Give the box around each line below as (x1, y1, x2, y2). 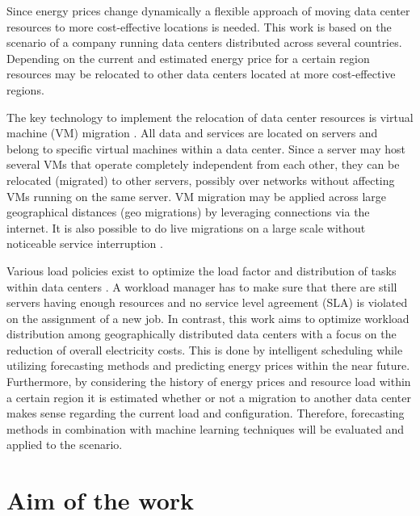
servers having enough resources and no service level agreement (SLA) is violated (6, 294, 408, 311)
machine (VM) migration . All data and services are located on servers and (6, 124, 378, 141)
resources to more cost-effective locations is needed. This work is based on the (6, 18, 392, 35)
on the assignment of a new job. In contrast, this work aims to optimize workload (6, 309, 409, 326)
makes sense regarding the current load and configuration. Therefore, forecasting (6, 405, 405, 422)
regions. (6, 81, 44, 98)
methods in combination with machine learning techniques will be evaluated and (6, 420, 405, 437)
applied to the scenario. (6, 436, 123, 453)
